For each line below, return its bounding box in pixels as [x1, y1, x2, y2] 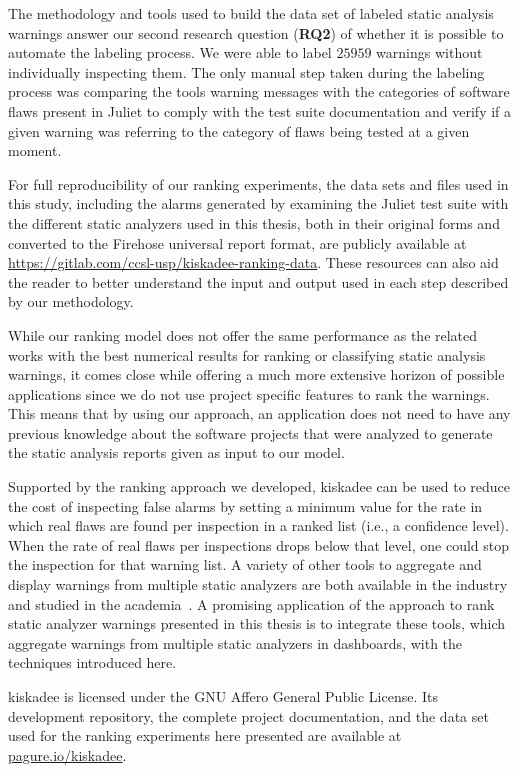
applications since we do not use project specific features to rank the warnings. [8, 383, 490, 404]
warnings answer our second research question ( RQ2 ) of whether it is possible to [8, 22, 504, 43]
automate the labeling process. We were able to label [8, 42, 332, 63]
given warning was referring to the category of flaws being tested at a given [8, 120, 470, 141]
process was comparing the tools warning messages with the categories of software [8, 81, 510, 102]
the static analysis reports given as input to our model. [8, 442, 345, 463]
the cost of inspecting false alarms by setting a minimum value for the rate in [8, 495, 483, 516]
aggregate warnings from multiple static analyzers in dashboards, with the [8, 632, 463, 653]
